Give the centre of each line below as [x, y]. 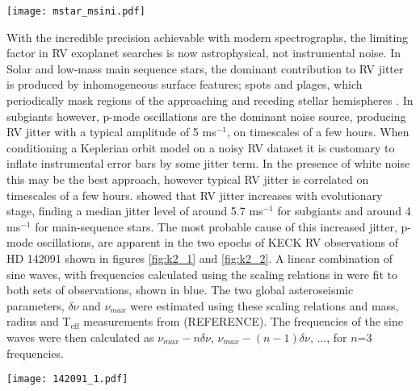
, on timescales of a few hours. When [318, 132]
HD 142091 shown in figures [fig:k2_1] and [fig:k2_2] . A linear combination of [200, 258]
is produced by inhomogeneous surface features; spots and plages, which [185, 84]
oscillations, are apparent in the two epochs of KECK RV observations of [218, 242]
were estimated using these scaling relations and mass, [265, 305]
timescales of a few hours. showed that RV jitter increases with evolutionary [195, 195]
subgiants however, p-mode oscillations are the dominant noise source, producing [206, 116]
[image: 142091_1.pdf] [67, 379]
